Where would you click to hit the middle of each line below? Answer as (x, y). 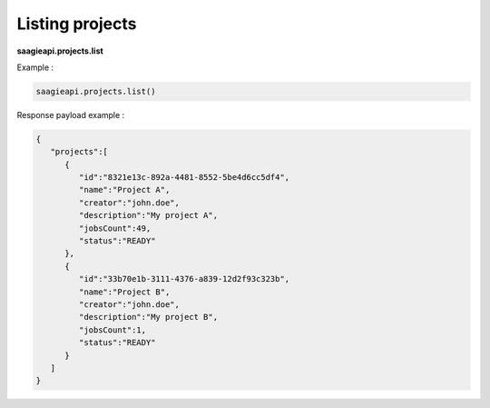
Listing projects (77, 24)
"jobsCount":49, (115, 228)
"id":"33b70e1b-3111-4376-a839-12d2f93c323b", (184, 279)
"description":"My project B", (148, 317)
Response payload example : (71, 114)
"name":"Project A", (124, 190)
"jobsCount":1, (113, 330)
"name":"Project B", (124, 292)
